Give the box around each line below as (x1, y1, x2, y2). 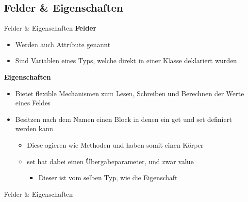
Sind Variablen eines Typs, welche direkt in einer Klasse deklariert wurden (15, 55, 237, 66)
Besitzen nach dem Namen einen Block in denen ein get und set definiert (15, 114, 232, 124)
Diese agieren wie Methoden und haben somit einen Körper (27, 139, 204, 150)
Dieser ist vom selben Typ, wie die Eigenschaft (38, 172, 178, 183)
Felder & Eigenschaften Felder (4, 23, 97, 33)
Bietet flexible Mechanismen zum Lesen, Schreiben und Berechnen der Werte (15, 88, 244, 98)
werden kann (15, 123, 53, 134)
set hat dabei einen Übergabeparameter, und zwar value (27, 156, 194, 166)
